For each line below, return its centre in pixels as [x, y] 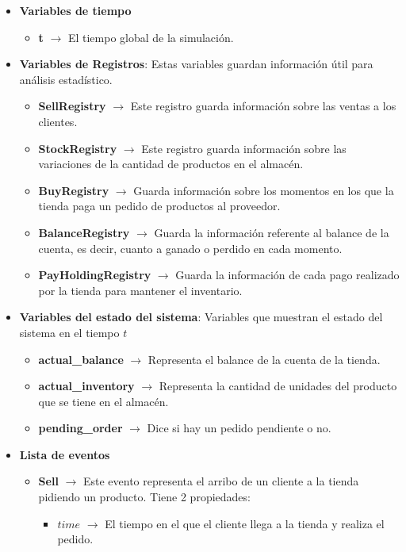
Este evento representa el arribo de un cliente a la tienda [221, 481]
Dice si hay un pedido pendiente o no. [239, 428]
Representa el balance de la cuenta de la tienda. [264, 359]
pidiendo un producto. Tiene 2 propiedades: [144, 497]
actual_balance [81, 359]
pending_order [80, 428]
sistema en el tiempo [69, 332]
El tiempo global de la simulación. [151, 37]
